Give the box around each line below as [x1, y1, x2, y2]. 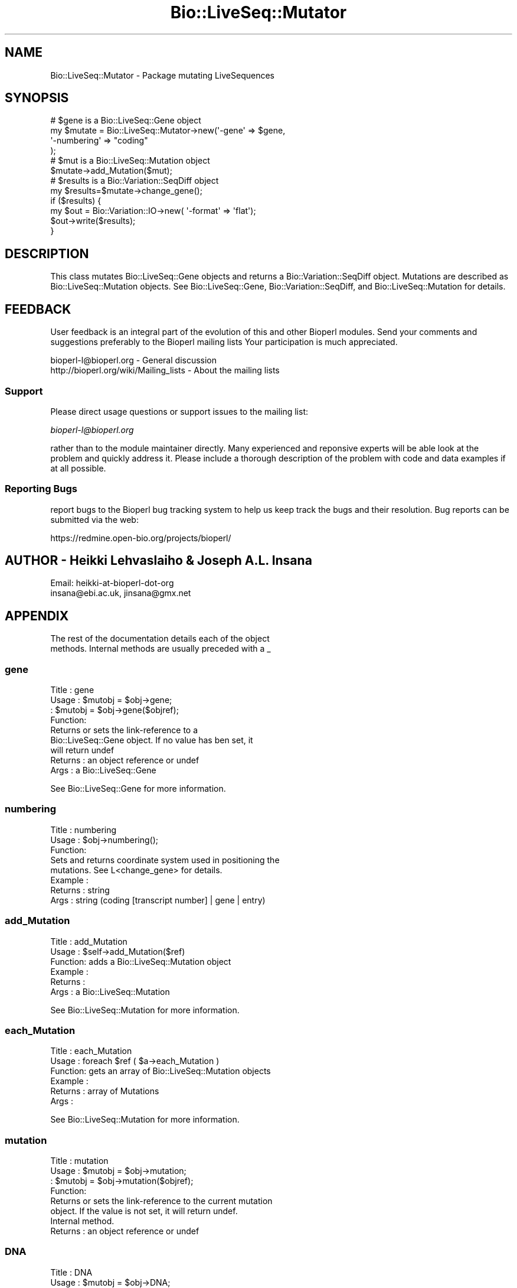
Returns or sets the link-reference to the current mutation [50, 1196, 273, 1206]
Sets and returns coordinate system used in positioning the [50, 854, 280, 865]
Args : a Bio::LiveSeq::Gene [50, 765, 156, 776]
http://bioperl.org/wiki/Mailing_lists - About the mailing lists [50, 365, 280, 376]
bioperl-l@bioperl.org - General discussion [50, 355, 217, 366]
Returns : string [50, 884, 110, 895]
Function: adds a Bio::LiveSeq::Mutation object [50, 956, 231, 967]
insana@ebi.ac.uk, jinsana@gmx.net [50, 588, 191, 599]
